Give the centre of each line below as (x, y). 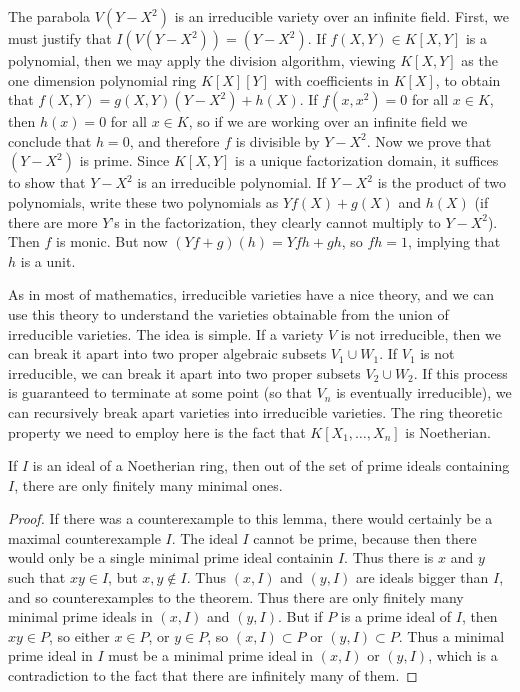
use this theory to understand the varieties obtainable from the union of (228, 313)
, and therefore (174, 140)
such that (37, 577)
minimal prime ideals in (80, 616)
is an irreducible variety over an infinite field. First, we (341, 16)
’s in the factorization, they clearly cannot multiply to (275, 221)
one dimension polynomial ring (102, 79)
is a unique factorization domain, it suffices (367, 160)
